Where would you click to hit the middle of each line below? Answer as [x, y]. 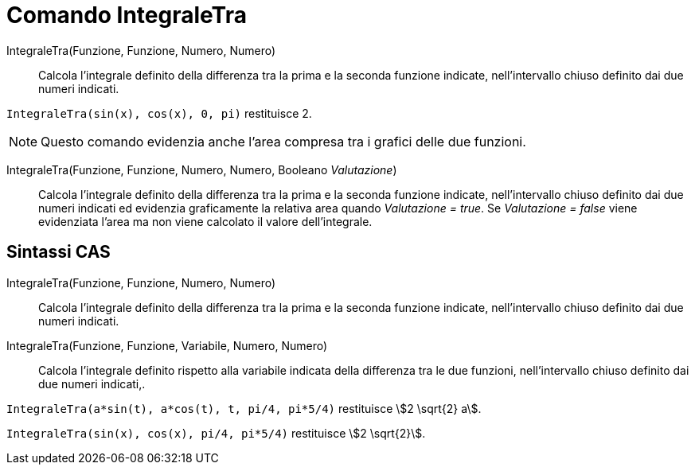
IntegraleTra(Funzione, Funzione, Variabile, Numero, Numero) [167, 345]
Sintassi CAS [59, 252]
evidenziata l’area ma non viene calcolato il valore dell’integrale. [205, 221]
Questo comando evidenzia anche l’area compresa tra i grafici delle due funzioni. [283, 141]
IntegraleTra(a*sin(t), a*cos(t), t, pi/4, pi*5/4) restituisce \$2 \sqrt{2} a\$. [244, 408]
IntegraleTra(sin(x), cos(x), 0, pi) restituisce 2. [159, 113]
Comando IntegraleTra [127, 15]
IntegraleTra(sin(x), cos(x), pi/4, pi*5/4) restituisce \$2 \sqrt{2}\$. [216, 433]
